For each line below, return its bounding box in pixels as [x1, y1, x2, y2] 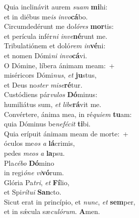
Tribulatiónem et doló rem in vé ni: [4, 40, 106, 51]
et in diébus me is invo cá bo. [4, 11, 88, 21]
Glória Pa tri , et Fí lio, [4, 177, 69, 187]
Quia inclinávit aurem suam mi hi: [4, 1, 108, 11]
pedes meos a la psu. [4, 147, 65, 158]
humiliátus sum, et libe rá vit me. [4, 99, 101, 109]
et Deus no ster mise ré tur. [4, 79, 82, 90]
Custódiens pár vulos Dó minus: [4, 89, 98, 100]
